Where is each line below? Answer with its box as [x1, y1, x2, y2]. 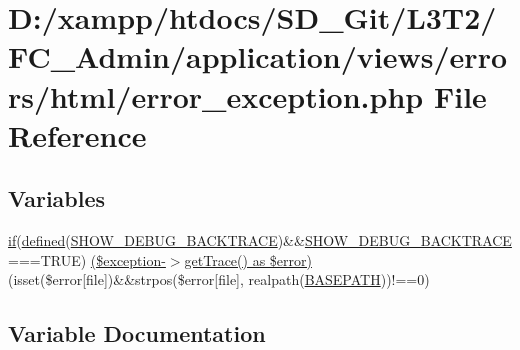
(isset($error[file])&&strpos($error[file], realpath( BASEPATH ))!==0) [8, 269, 430, 290]
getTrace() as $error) [184, 249, 312, 270]
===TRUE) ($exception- [8, 249, 166, 270]
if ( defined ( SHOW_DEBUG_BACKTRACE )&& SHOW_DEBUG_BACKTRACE [8, 230, 512, 251]
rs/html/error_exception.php [8, 75, 424, 116]
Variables [8, 183, 106, 214]
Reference [8, 114, 147, 155]
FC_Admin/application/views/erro [8, 36, 508, 77]
